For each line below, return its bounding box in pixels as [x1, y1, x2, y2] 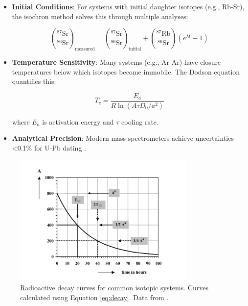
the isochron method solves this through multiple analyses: [12, 11, 188, 21]
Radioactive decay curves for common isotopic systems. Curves [20, 282, 208, 293]
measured [75, 46, 95, 51]
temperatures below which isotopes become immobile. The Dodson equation [12, 66, 240, 76]
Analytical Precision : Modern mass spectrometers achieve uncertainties [12, 133, 234, 143]
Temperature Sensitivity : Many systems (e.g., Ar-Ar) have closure [12, 56, 221, 67]
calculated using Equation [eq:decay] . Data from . [20, 292, 169, 303]
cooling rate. [121, 116, 158, 127]
